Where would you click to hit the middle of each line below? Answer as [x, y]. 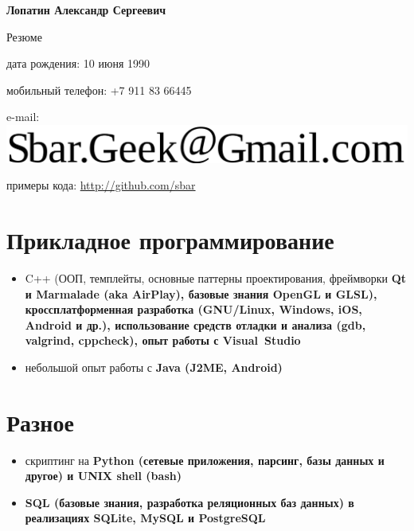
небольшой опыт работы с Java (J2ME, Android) [154, 367]
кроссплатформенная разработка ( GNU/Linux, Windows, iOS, [193, 309]
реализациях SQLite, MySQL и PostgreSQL [145, 518]
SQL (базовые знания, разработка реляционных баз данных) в [189, 502]
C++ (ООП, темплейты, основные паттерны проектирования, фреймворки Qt [216, 278]
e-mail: [23, 117]
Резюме [24, 36]
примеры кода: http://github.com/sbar [101, 185]
